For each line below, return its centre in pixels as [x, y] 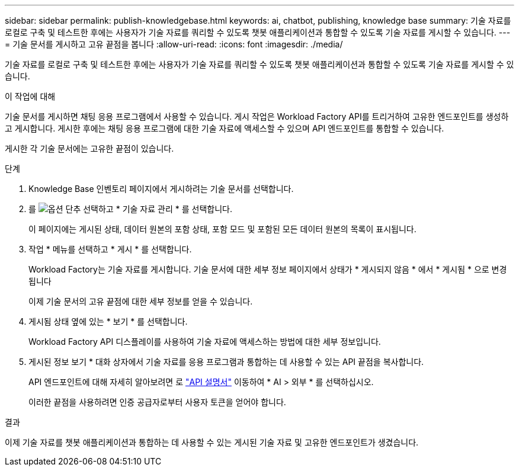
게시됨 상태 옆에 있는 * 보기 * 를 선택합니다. [108, 321]
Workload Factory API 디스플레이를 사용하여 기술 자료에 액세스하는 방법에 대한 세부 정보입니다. [205, 342]
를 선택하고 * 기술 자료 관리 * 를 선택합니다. [130, 209]
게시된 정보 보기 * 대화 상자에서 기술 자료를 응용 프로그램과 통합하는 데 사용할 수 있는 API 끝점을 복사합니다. [226, 362]
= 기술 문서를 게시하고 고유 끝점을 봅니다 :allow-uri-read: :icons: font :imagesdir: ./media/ [174, 44]
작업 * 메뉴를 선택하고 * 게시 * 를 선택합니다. [110, 249]
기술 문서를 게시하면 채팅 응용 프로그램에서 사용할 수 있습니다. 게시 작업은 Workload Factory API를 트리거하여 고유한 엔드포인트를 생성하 [257, 116]
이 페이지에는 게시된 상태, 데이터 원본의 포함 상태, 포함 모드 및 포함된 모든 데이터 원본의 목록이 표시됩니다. [222, 229]
